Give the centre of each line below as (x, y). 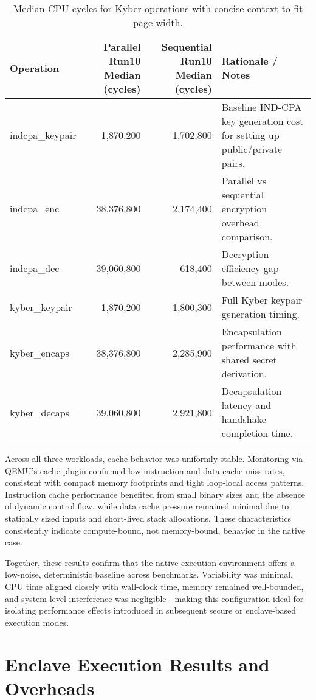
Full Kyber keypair (262, 300)
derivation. (244, 373)
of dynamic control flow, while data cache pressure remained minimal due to (147, 506)
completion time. (257, 433)
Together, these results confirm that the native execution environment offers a (150, 562)
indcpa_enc (35, 208)
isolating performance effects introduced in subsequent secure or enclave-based (150, 610)
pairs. (233, 163)
